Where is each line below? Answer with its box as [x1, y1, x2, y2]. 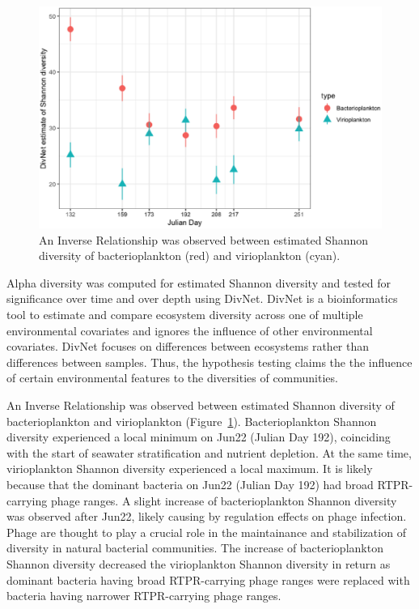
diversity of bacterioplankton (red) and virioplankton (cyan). [39, 247, 341, 264]
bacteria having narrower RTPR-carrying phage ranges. [6, 587, 281, 604]
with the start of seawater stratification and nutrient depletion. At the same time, [6, 444, 412, 461]
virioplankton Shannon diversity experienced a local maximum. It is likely [6, 460, 373, 477]
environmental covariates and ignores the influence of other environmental [6, 322, 373, 339]
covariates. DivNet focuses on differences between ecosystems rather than [6, 338, 370, 355]
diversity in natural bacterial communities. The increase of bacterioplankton [6, 539, 383, 556]
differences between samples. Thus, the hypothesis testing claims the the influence [6, 353, 413, 370]
